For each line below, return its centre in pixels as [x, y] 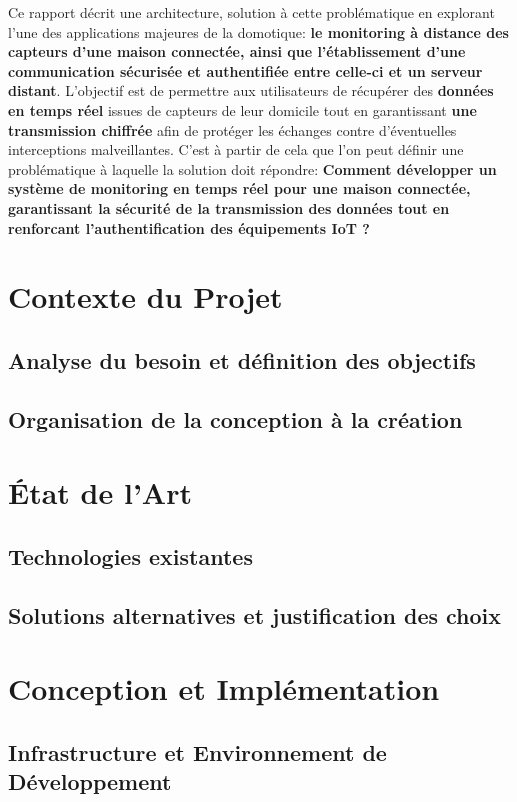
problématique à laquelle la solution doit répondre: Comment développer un [252, 168]
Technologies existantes [130, 555]
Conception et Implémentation [224, 688]
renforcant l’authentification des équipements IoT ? [189, 227]
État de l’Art [100, 492]
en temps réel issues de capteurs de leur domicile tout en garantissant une [242, 109]
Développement [90, 781]
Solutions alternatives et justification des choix [255, 614]
